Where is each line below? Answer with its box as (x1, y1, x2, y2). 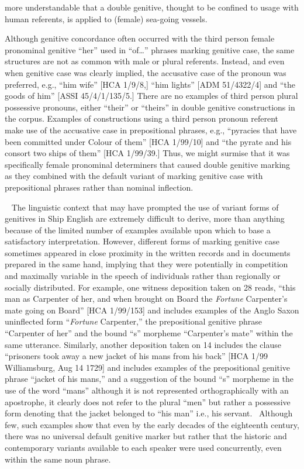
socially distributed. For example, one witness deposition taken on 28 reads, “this (5, 281, 296, 293)
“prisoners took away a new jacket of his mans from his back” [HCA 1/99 (5, 350, 268, 362)
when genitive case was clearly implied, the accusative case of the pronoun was (5, 66, 286, 78)
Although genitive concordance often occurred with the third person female (5, 32, 275, 44)
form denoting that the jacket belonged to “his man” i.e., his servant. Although (5, 407, 293, 419)
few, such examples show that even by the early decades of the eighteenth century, (5, 418, 299, 430)
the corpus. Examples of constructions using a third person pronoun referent (5, 112, 279, 125)
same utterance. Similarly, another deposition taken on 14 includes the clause (5, 338, 281, 350)
